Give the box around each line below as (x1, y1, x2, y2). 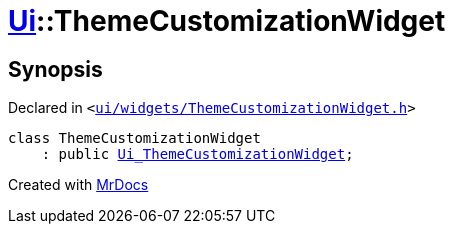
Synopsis (8, 56, 103, 82)
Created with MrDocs (8, 176, 149, 194)
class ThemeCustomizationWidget (8, 130, 261, 147)
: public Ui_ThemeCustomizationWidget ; (41, 146, 354, 163)
